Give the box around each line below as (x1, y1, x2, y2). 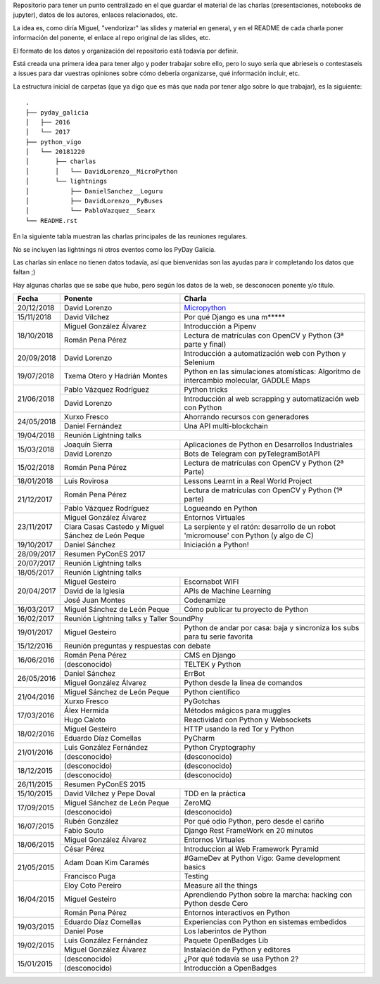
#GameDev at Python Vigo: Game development (184, 853, 341, 863)
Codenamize (184, 595, 227, 605)
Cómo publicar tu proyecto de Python (184, 605, 309, 615)
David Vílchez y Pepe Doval (63, 788, 156, 798)
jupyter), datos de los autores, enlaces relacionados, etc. (13, 11, 178, 19)
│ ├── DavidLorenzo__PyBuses (25, 197, 163, 205)
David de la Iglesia (63, 586, 125, 596)
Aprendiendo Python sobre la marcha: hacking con (184, 890, 353, 900)
